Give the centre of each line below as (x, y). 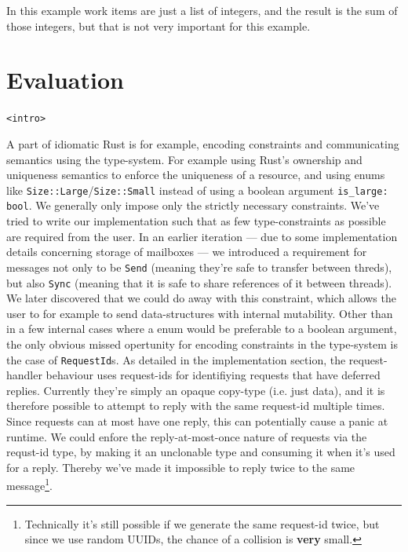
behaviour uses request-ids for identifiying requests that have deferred (213, 375)
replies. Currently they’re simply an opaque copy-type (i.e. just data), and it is (196, 390)
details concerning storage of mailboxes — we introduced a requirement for (187, 252)
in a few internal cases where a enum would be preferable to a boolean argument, (202, 329)
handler (24, 375)
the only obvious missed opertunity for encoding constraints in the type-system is (202, 344)
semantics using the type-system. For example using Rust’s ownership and (184, 159)
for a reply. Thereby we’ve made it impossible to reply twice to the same (181, 467)
